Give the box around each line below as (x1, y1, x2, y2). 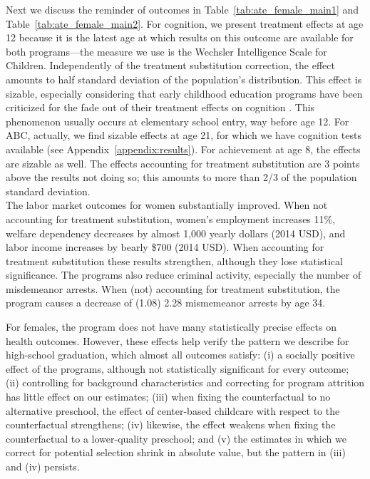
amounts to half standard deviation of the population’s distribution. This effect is (6, 71, 362, 86)
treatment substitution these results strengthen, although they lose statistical (6, 253, 343, 268)
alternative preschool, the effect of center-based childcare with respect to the (6, 403, 340, 418)
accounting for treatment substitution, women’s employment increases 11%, (6, 211, 336, 226)
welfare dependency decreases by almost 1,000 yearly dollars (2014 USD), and (6, 225, 346, 240)
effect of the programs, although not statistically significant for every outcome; (6, 361, 349, 376)
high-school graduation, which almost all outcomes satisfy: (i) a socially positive (6, 347, 355, 362)
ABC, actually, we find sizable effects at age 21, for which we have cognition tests (6, 128, 362, 143)
